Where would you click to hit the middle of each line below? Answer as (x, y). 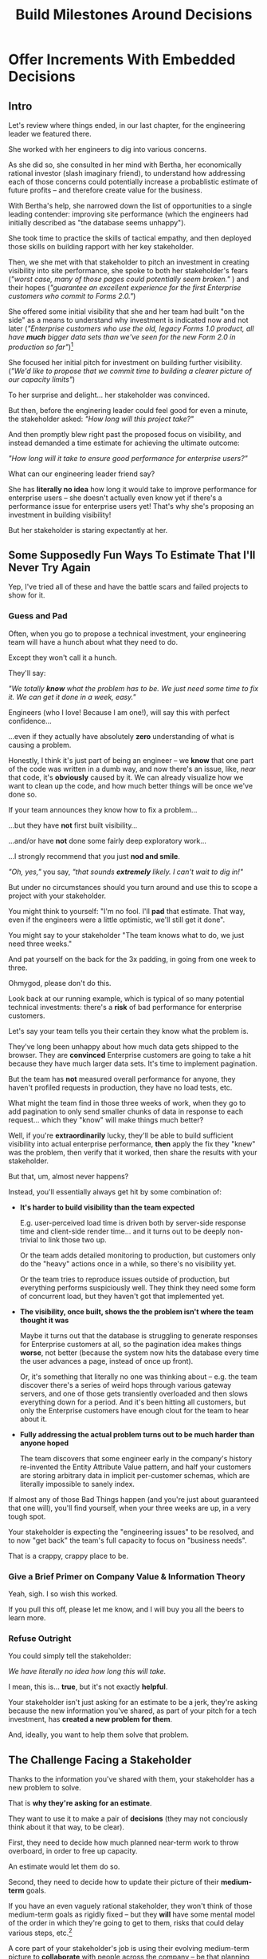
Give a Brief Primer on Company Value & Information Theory (127, 1576)
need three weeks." (40, 944)
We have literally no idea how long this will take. (87, 1671)
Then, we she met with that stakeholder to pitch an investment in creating (129, 262)
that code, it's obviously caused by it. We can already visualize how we (126, 777)
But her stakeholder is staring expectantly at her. (88, 530)
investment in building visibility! (60, 515)
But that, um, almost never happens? (69, 1176)
